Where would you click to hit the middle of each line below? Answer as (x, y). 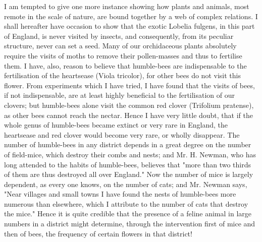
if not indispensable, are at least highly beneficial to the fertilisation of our (120, 95)
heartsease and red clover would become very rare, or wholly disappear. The (122, 134)
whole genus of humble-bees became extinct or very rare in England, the (116, 125)
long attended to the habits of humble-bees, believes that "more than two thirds (128, 164)
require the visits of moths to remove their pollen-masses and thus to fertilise (123, 55)
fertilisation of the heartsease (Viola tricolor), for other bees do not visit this (122, 75)
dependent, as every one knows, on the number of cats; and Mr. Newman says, (126, 184)
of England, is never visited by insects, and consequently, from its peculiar (119, 36)
